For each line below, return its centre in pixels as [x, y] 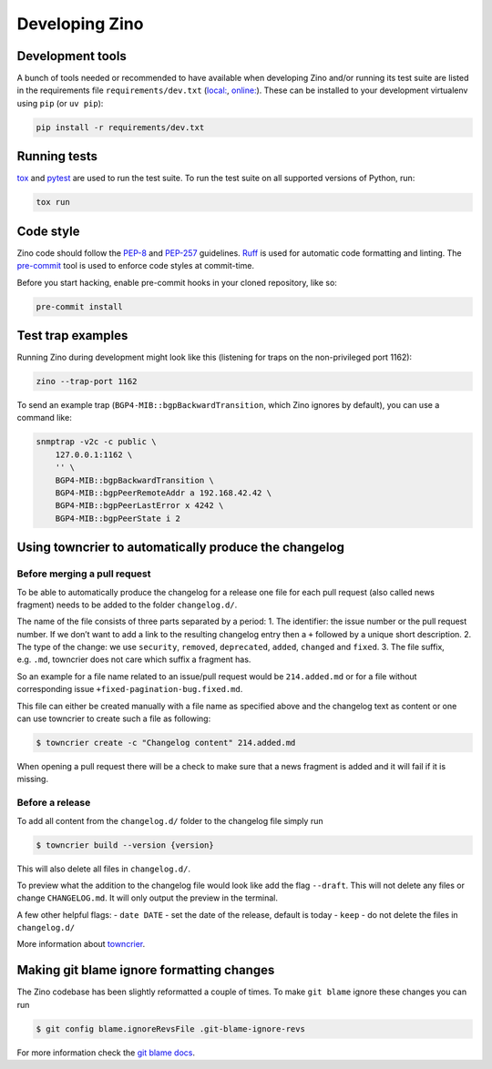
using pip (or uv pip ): [60, 103]
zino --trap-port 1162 [87, 382]
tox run [53, 202]
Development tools [72, 56]
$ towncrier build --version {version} [125, 845]
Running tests [57, 156]
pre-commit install [79, 306]
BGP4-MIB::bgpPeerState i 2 [118, 518]
